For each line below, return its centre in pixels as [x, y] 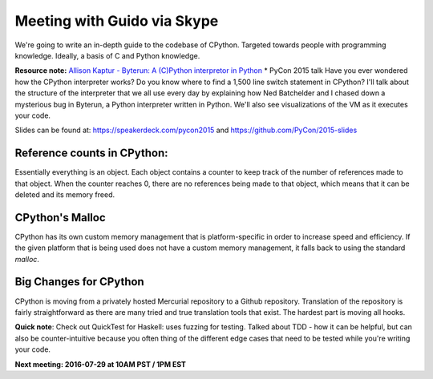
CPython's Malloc [60, 218]
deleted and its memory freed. [65, 194]
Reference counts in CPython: [91, 153]
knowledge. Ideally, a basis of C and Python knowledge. [107, 55]
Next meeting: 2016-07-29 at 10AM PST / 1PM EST [100, 364]
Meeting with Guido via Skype [117, 21]
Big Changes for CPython [79, 282]
